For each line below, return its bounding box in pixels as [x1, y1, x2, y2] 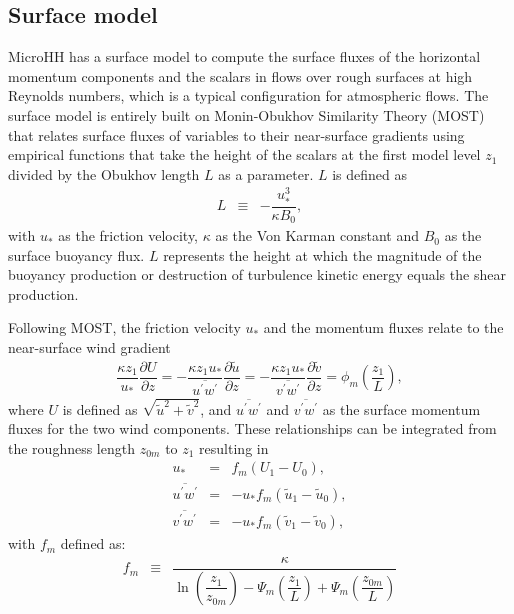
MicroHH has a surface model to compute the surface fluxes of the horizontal [8, 46, 481, 67]
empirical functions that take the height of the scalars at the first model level [8, 144, 481, 165]
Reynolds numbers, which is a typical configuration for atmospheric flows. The [8, 85, 489, 106]
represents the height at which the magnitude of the [163, 244, 482, 265]
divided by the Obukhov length [8, 163, 200, 184]
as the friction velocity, [58, 225, 199, 246]
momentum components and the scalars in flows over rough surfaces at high [8, 65, 473, 86]
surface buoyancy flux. [8, 244, 145, 265]
